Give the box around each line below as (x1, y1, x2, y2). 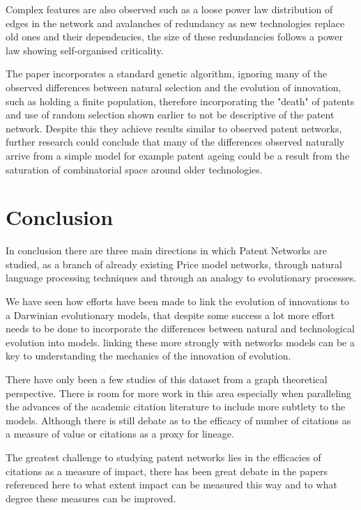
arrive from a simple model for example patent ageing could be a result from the (6, 148, 350, 162)
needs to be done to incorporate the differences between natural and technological (6, 321, 355, 336)
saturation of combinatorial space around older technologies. (6, 162, 263, 176)
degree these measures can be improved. (6, 490, 176, 505)
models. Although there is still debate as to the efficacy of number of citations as (6, 412, 351, 427)
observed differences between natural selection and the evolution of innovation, (6, 79, 341, 94)
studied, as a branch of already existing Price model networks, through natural (6, 256, 342, 271)
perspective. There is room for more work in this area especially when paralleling (6, 385, 352, 400)
